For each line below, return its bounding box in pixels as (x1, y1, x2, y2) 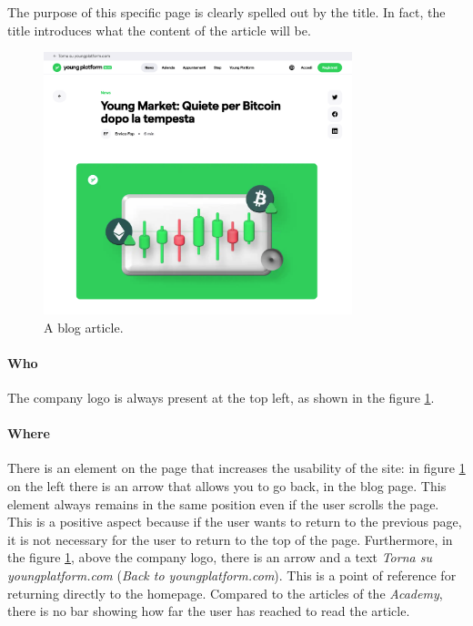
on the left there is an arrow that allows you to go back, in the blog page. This (7, 477, 447, 495)
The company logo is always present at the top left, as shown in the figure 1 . (7, 388, 435, 407)
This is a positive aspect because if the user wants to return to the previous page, (7, 512, 462, 531)
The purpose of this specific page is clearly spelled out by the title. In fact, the (7, 3, 446, 21)
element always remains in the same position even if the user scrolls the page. (7, 494, 439, 513)
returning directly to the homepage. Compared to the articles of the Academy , (7, 583, 443, 602)
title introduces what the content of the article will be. (7, 20, 311, 39)
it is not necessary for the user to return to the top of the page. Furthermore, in (7, 529, 453, 549)
